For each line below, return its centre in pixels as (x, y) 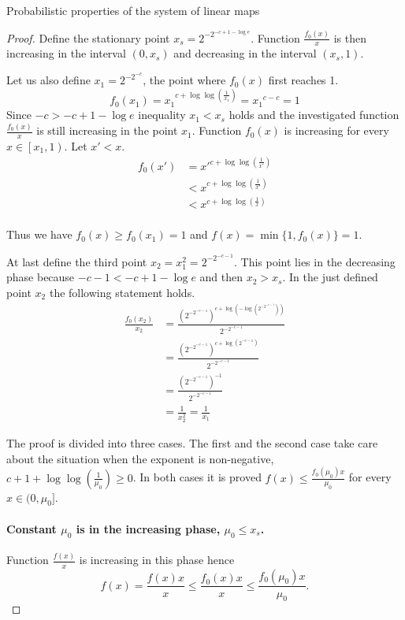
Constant (32, 528)
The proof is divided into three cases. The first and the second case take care (192, 443)
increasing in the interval (66, 53)
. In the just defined (330, 277)
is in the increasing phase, (148, 528)
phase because (41, 277)
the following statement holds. (122, 292)
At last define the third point (77, 261)
